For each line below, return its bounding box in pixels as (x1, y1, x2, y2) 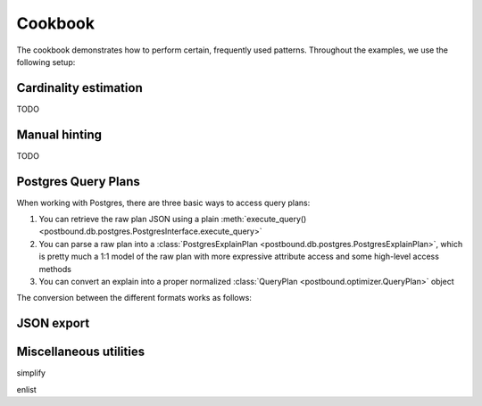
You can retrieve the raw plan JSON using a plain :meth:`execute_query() (38, 214, 307, 225)
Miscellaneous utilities (16, 344, 145, 360)
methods (38, 263, 71, 274)
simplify (16, 368, 46, 378)
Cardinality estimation (16, 80, 143, 95)
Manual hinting (16, 127, 103, 142)
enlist (16, 384, 37, 394)
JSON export (16, 316, 90, 331)
